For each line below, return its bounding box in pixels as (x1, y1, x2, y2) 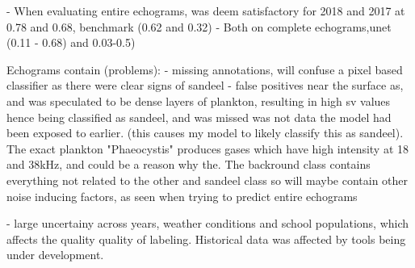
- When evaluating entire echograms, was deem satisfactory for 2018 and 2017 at (6, 2, 405, 19)
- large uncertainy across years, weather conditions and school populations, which (6, 215, 409, 232)
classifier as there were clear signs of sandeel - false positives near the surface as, (6, 77, 404, 94)
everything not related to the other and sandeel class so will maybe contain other (6, 171, 409, 188)
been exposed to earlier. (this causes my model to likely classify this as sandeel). (6, 124, 404, 141)
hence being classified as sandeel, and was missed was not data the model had (6, 108, 392, 125)
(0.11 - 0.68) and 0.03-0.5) (6, 34, 136, 51)
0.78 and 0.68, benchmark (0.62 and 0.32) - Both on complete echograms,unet (6, 18, 392, 35)
